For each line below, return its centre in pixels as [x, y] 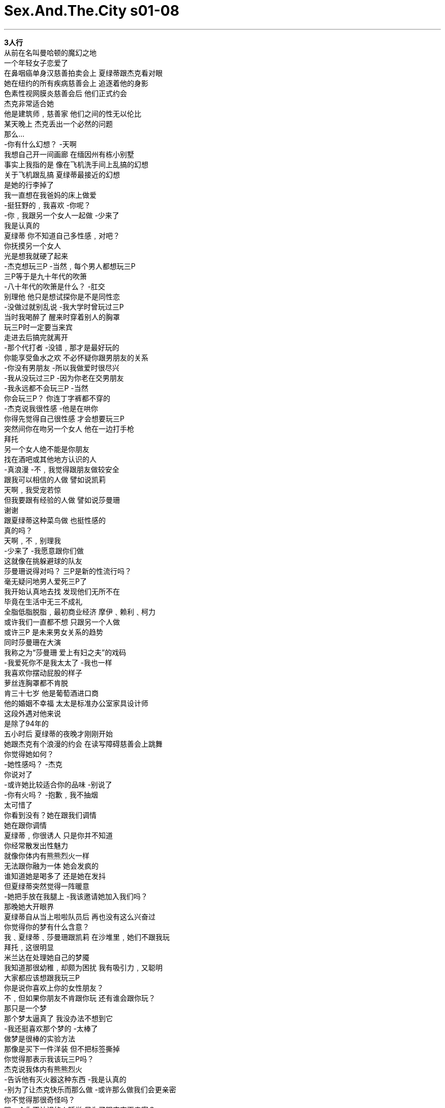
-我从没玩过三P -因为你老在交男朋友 [64, 378]
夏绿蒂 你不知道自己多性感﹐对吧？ [62, 235]
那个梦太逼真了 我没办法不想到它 [58, 1018]
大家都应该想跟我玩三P [42, 977]
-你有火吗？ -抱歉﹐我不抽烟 [51, 794]
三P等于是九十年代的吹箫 [45, 276]
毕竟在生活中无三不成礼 [43, 601]
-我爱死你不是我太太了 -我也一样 [58, 662]
